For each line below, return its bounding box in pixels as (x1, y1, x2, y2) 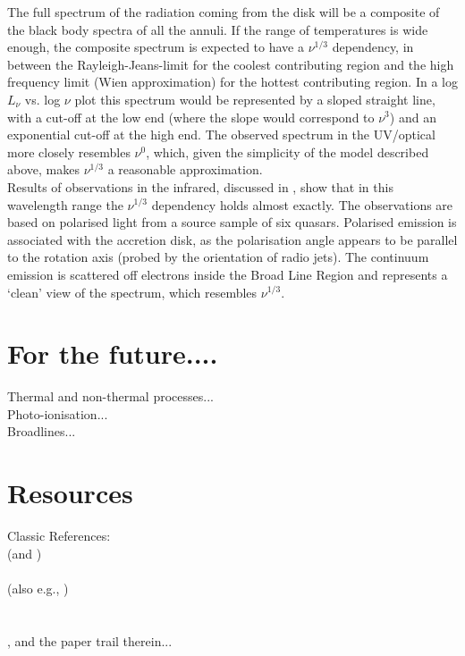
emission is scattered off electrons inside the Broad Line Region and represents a (7, 265, 448, 283)
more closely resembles (7, 142, 131, 161)
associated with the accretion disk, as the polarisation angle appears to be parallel (7, 230, 458, 248)
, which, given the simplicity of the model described (146, 142, 429, 161)
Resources (7, 475, 133, 511)
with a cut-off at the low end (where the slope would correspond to (7, 107, 375, 126)
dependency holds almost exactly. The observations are (151, 195, 453, 214)
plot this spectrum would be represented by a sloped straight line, (74, 89, 435, 108)
